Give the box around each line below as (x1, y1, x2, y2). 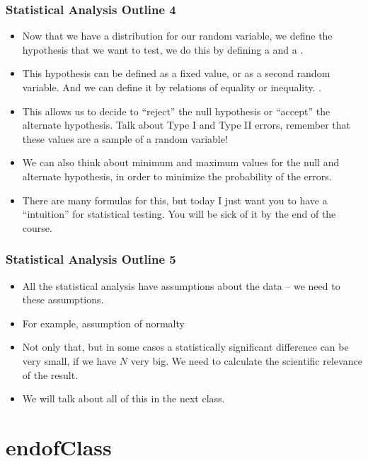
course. (22, 220, 52, 235)
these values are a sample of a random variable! (22, 131, 228, 146)
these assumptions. (22, 292, 104, 307)
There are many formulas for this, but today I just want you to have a (22, 192, 328, 207)
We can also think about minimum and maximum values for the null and (22, 155, 340, 170)
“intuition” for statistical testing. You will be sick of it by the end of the (22, 206, 336, 221)
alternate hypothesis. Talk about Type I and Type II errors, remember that (22, 117, 351, 132)
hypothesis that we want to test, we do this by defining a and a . (22, 42, 304, 57)
